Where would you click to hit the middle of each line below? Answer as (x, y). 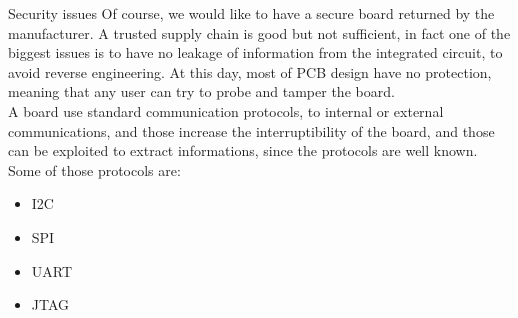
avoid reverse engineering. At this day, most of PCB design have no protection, (250, 71)
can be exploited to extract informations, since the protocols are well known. (243, 150)
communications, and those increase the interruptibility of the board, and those (251, 130)
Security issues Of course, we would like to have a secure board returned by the (251, 13)
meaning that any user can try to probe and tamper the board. (201, 91)
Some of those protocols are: (94, 169)
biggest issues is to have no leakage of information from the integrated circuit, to (255, 52)
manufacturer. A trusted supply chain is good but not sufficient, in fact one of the (259, 32)
